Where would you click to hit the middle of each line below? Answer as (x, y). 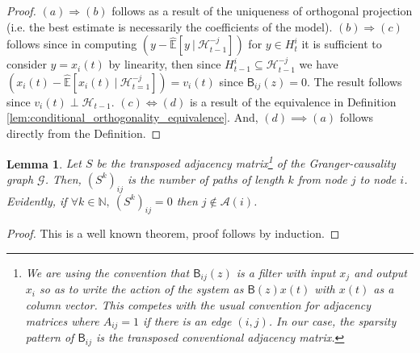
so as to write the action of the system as (141, 289)
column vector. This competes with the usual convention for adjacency (198, 305)
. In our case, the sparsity (332, 320)
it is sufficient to (342, 44)
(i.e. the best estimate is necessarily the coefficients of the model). (170, 26)
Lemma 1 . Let (44, 163)
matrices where (62, 320)
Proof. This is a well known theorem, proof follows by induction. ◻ (173, 233)
